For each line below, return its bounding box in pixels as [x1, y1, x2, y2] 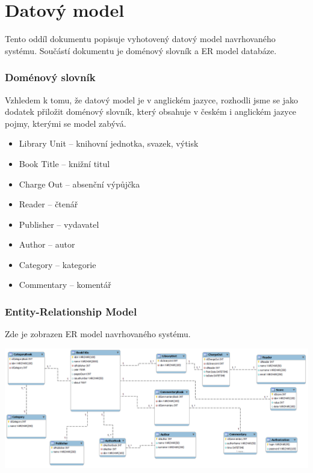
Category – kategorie [19, 258, 96, 270]
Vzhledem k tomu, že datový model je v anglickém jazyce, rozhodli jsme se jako [5, 93, 299, 106]
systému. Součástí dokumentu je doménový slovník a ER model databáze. [5, 44, 277, 56]
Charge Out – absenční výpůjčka [19, 177, 140, 190]
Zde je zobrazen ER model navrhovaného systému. [5, 328, 191, 340]
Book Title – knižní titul [19, 157, 110, 169]
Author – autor [19, 238, 75, 251]
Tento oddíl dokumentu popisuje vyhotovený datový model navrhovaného [5, 32, 276, 45]
